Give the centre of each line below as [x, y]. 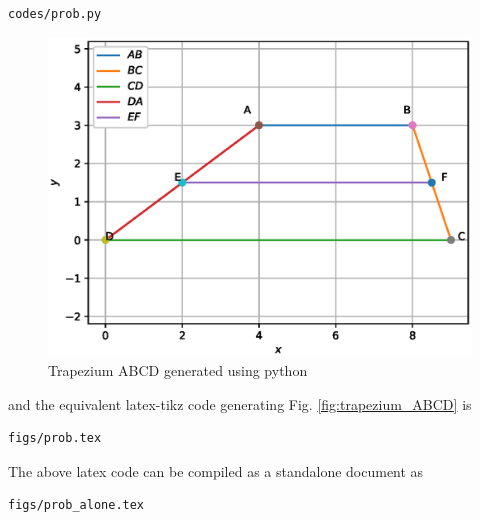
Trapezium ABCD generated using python [178, 370]
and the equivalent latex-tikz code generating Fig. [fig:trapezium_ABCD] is [240, 403]
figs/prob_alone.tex [76, 505]
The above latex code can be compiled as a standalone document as [216, 470]
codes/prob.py [55, 14]
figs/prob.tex [55, 438]
